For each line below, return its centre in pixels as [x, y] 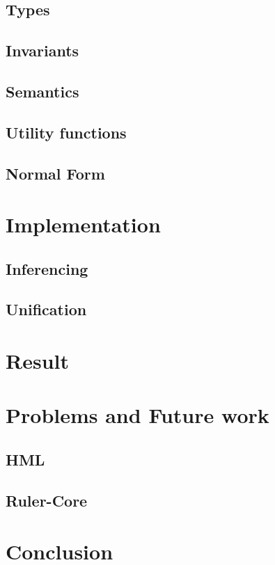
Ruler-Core [47, 500]
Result [37, 361]
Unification [46, 309]
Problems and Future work [137, 415]
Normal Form [55, 173]
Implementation [83, 224]
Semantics [42, 91]
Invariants [42, 50]
